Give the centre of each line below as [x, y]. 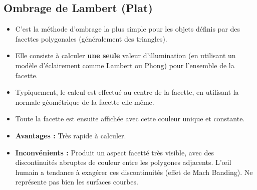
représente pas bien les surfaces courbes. [77, 182]
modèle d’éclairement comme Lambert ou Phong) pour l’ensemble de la [125, 65]
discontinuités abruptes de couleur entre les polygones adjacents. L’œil [123, 162]
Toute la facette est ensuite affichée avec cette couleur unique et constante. [130, 119]
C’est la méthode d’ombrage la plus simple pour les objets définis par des [128, 29]
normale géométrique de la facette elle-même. [85, 102]
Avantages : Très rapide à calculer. [71, 135]
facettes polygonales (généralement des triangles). [91, 38]
